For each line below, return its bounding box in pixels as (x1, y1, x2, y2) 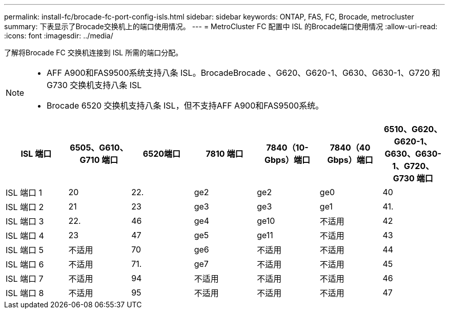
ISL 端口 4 (6, 231, 44, 241)
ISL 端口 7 (6, 274, 44, 284)
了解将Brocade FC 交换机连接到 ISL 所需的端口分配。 (4, 48, 183, 57)
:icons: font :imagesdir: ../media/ (4, 31, 113, 40)
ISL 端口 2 (6, 202, 44, 212)
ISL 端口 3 (6, 216, 44, 226)
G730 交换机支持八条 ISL (47, 80, 142, 90)
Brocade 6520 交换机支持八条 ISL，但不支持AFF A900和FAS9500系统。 (47, 100, 324, 111)
